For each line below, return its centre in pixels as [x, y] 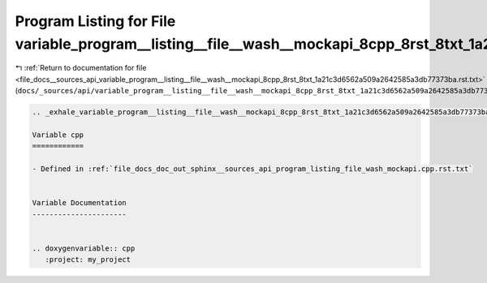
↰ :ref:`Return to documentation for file [81, 68]
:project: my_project [88, 260]
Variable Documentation [80, 203]
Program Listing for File [95, 21]
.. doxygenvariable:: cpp [84, 248]
